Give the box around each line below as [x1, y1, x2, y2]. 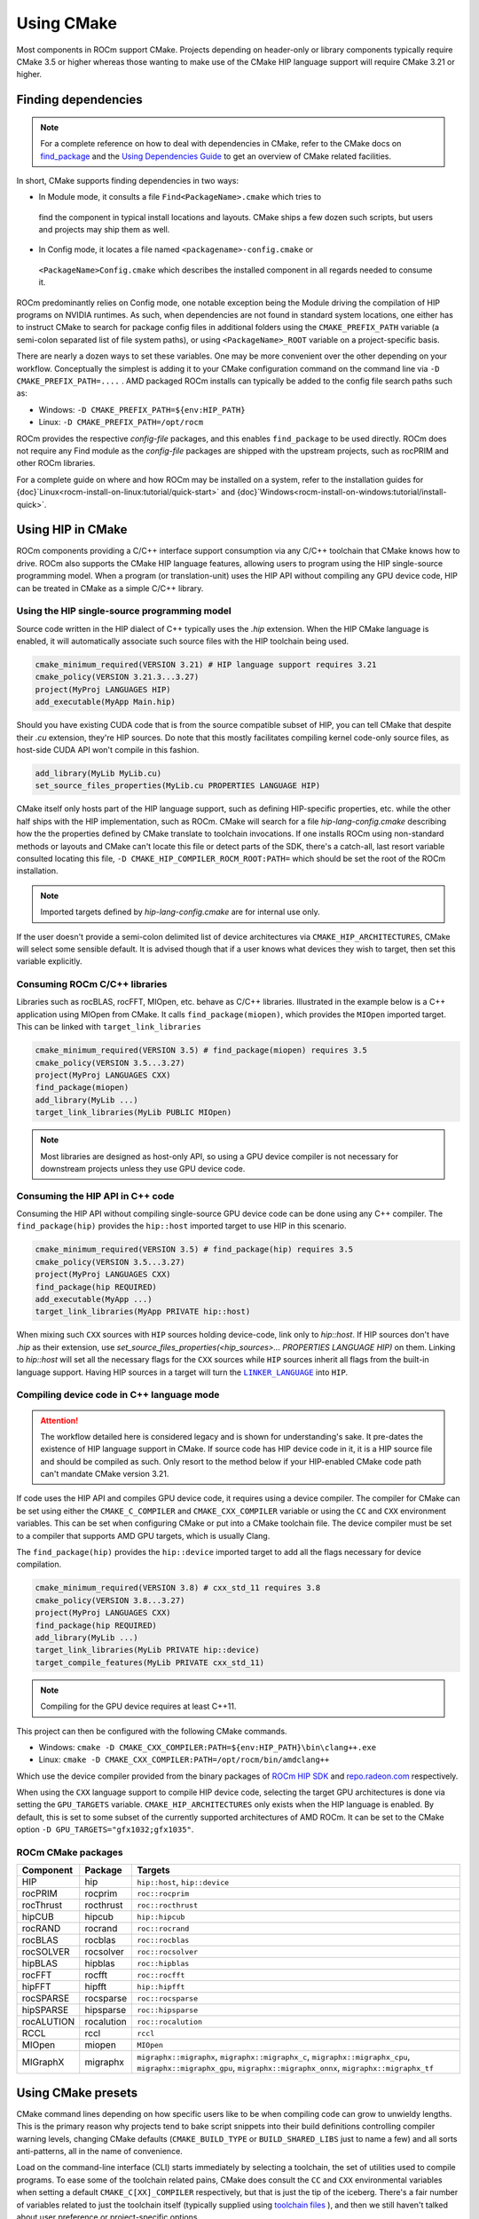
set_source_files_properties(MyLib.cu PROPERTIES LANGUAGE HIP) [35, 781, 321, 791]
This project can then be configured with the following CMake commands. [16, 1725, 287, 1736]
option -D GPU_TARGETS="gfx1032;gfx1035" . [16, 1824, 194, 1835]
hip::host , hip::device [137, 1875, 230, 1888]
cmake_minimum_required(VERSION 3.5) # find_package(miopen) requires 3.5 [35, 1046, 368, 1055]
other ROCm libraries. [16, 458, 96, 469]
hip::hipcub [137, 1912, 185, 1922]
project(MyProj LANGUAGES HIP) [35, 684, 172, 694]
